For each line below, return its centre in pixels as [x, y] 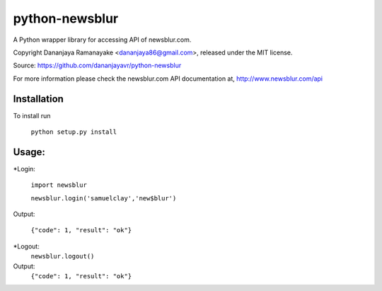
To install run [32, 115]
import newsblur [59, 185]
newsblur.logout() [63, 256]
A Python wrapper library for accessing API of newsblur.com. [102, 40]
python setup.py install [74, 132]
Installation [38, 99]
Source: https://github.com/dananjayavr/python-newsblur [97, 65]
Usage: [29, 152]
